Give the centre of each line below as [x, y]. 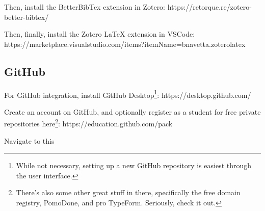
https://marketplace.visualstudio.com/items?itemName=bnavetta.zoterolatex [125, 44]
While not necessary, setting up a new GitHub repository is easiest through [134, 165]
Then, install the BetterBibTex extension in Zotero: [85, 7]
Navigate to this [29, 140]
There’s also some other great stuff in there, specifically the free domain [128, 192]
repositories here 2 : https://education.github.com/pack [88, 123]
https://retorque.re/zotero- [209, 7]
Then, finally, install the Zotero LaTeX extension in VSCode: [100, 34]
